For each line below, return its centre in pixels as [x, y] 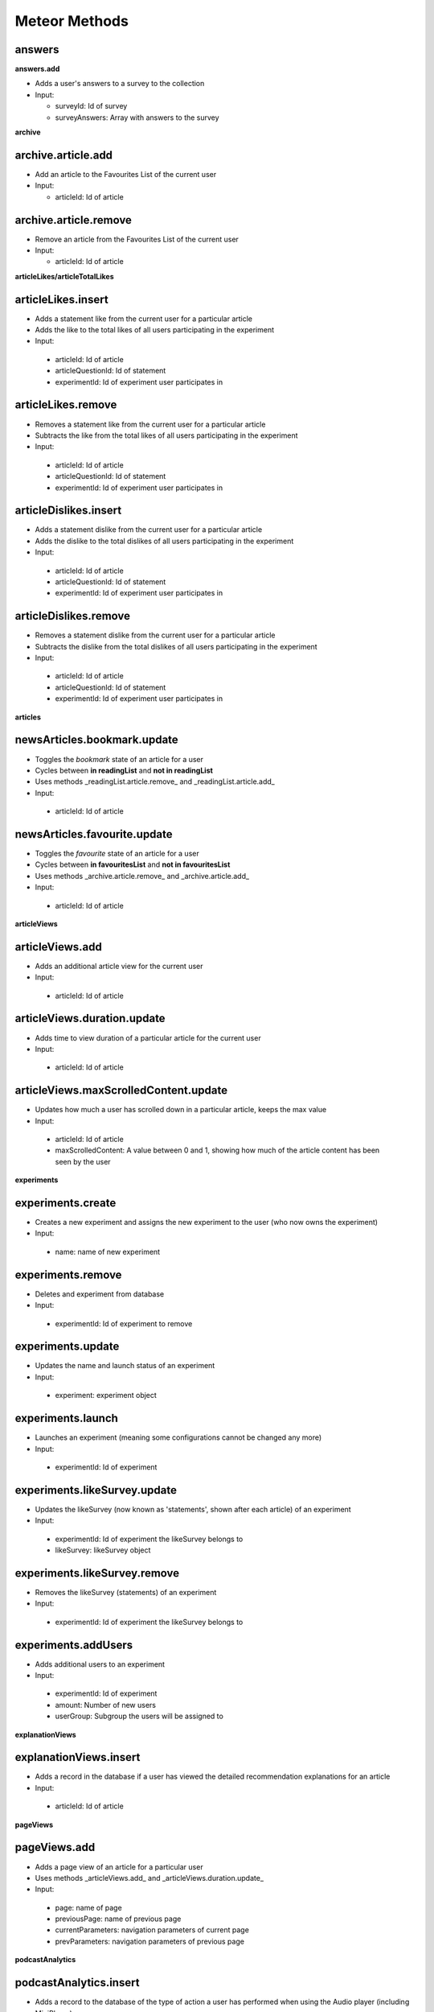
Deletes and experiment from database [100, 1294]
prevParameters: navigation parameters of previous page [150, 1941]
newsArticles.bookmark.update [96, 740]
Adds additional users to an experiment [100, 1664]
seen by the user [83, 1161]
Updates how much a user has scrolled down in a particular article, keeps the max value [181, 1110]
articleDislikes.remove [73, 616]
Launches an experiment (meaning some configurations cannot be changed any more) [178, 1437]
